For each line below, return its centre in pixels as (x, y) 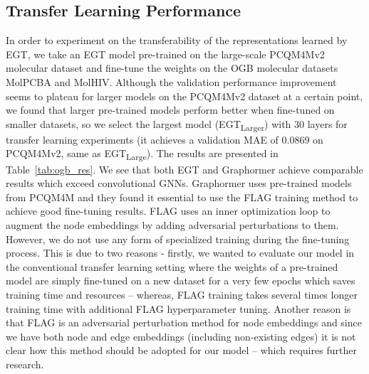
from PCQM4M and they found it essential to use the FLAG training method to (182, 197)
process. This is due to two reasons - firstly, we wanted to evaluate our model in (180, 253)
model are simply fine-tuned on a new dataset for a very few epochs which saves (181, 280)
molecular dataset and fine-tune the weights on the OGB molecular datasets (172, 68)
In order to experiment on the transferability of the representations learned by (177, 40)
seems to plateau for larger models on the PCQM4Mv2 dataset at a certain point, (184, 96)
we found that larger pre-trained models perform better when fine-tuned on (170, 110)
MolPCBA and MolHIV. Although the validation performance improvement (171, 81)
